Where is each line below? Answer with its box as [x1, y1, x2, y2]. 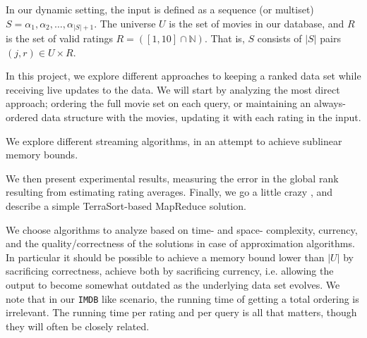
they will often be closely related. [6, 318, 150, 333]
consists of [257, 31, 302, 46]
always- [314, 96, 346, 111]
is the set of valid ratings [6, 31, 113, 46]
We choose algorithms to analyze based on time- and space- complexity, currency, [6, 222, 358, 237]
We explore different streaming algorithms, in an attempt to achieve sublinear [6, 133, 342, 148]
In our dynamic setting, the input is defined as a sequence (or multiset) [6, 2, 314, 16]
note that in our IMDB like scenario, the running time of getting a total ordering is [6, 291, 359, 306]
